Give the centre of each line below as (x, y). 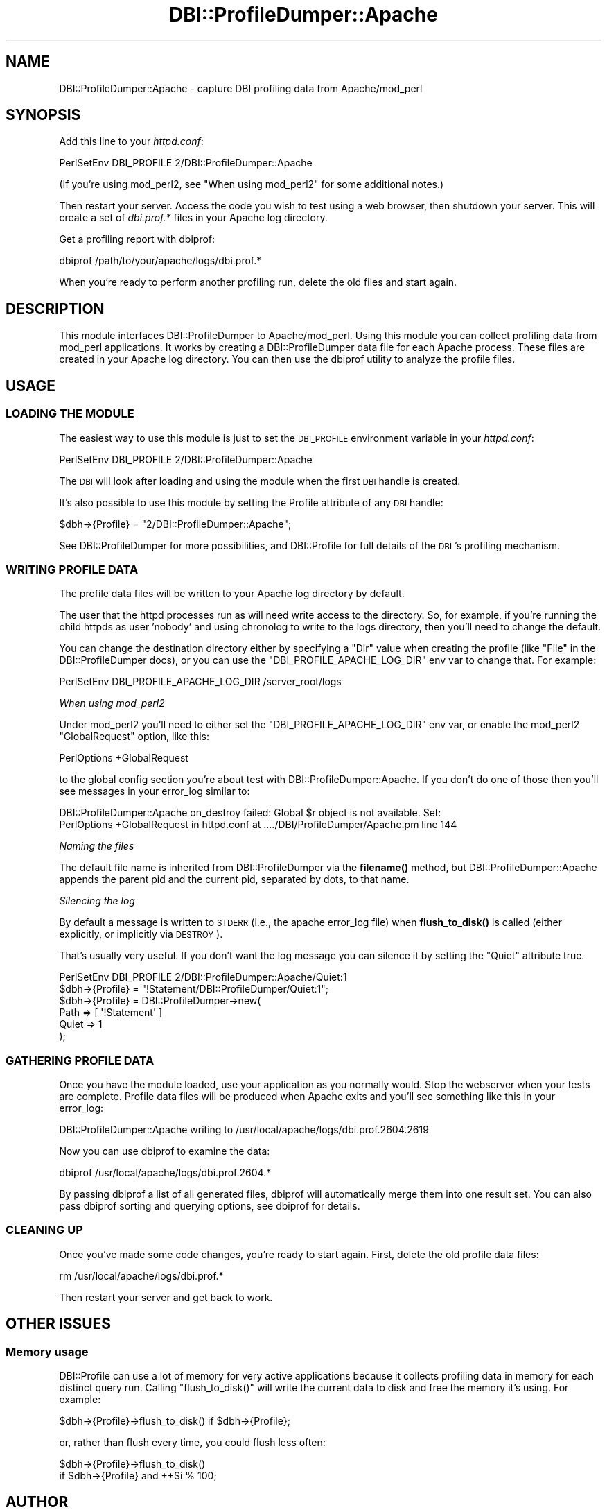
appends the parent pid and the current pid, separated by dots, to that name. (234, 879)
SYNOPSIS (43, 115)
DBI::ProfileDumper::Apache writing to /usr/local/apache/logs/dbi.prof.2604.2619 (244, 1129)
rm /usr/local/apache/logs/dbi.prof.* (141, 1275)
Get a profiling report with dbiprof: (137, 239)
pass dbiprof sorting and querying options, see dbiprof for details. (210, 1206)
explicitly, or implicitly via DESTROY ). (141, 934)
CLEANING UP (44, 1230)
